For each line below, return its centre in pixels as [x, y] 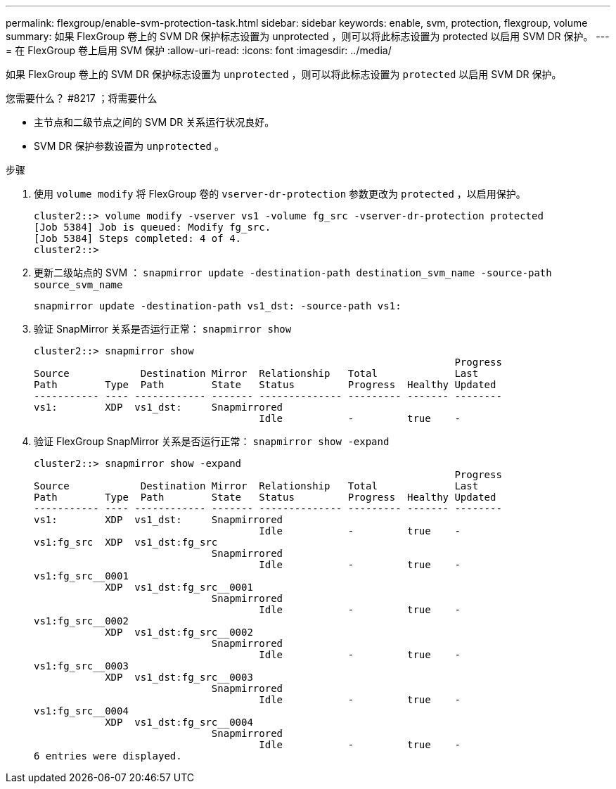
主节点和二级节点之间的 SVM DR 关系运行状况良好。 [154, 122]
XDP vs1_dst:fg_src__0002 [179, 632]
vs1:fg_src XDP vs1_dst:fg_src [126, 542]
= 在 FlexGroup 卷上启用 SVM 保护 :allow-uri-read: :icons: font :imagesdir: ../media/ [199, 50]
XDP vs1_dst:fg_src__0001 [179, 587]
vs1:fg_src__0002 [81, 621]
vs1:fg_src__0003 [81, 666]
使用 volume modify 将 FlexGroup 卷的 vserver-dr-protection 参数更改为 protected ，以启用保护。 [280, 194]
